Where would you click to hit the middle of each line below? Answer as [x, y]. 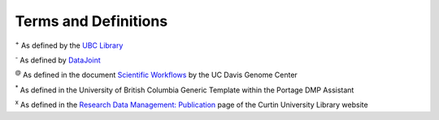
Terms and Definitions [91, 21]
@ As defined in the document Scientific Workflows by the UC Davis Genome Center [156, 75]
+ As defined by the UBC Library [69, 45]
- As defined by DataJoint [58, 59]
